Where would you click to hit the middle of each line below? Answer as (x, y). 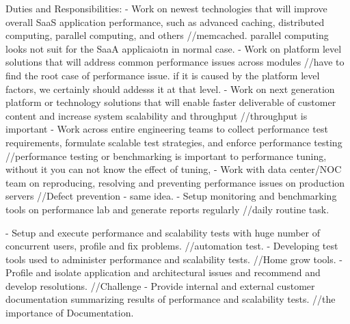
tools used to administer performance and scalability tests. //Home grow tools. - (174, 259)
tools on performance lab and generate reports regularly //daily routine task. (167, 209)
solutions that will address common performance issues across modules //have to (175, 62)
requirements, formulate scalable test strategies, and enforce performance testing (174, 142)
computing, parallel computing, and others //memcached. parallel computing (167, 35)
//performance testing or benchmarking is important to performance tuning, (166, 156)
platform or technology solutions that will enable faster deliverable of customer (171, 102)
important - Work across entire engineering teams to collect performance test (167, 129)
